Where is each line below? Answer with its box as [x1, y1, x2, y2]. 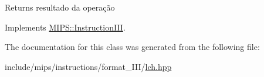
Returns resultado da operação [5, 1, 115, 13]
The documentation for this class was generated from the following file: [5, 41, 260, 53]
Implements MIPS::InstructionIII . [5, 21, 126, 33]
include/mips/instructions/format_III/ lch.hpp [5, 60, 172, 72]
